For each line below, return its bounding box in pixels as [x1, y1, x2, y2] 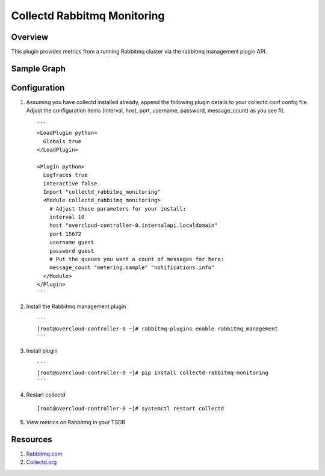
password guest [49, 247, 94, 254]
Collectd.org [26, 459, 57, 466]
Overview [11, 32, 49, 42]
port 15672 [49, 230, 82, 237]
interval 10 [49, 214, 85, 221]
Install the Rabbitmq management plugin [26, 303, 126, 310]
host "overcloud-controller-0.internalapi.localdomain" [49, 222, 218, 229]
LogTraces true [43, 172, 88, 179]
